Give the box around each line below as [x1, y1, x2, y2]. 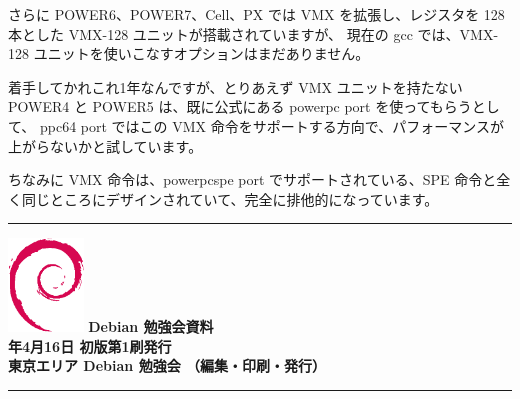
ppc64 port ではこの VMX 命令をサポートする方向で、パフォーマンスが [39, 115, 504, 136]
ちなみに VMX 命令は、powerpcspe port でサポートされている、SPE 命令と [8, 169, 497, 190]
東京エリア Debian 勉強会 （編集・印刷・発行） [8, 355, 326, 376]
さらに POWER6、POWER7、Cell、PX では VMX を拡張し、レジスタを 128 [8, 4, 505, 24]
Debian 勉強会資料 [88, 315, 214, 336]
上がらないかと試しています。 [8, 135, 203, 156]
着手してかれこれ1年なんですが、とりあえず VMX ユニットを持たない [8, 76, 463, 97]
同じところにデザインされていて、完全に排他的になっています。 [21, 188, 439, 209]
